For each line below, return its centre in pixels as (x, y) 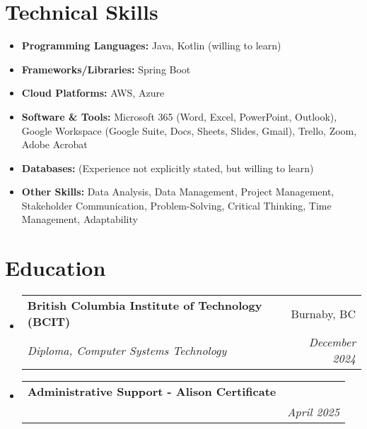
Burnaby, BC (323, 313)
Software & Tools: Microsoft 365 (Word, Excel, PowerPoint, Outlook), (179, 116)
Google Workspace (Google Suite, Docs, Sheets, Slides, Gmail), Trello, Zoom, (189, 130)
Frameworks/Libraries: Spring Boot (106, 69)
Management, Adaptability (80, 219)
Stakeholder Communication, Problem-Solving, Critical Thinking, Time (176, 205)
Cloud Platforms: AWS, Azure (93, 93)
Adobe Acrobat (54, 144)
